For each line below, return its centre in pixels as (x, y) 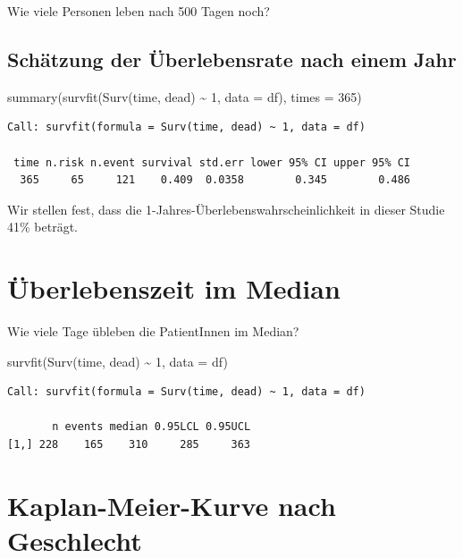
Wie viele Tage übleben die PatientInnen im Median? (153, 331)
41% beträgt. (42, 227)
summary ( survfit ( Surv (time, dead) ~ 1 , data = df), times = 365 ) (185, 96)
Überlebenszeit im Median (174, 288)
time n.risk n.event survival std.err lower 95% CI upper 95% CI (212, 162)
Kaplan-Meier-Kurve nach (172, 505)
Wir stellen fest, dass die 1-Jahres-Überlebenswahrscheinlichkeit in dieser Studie (226, 209)
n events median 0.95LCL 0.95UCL (152, 427)
